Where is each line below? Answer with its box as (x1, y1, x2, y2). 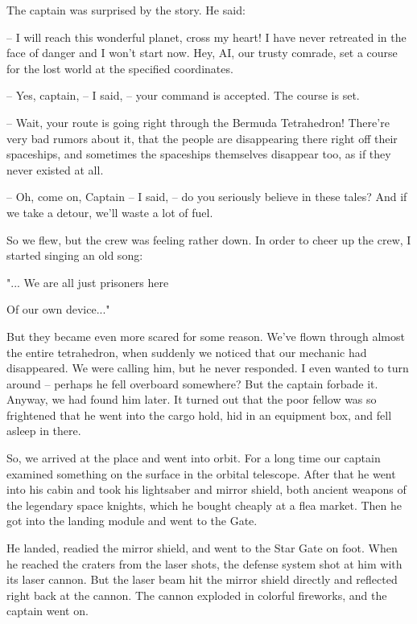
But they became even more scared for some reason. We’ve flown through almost (6, 327, 405, 344)
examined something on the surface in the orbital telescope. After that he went (6, 465, 396, 482)
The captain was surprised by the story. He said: (6, 2, 246, 18)
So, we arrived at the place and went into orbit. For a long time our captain (6, 450, 381, 466)
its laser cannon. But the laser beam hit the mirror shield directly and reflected (6, 571, 398, 588)
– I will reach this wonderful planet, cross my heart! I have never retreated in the (6, 28, 407, 45)
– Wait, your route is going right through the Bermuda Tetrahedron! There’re (6, 113, 390, 130)
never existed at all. (6, 161, 104, 178)
